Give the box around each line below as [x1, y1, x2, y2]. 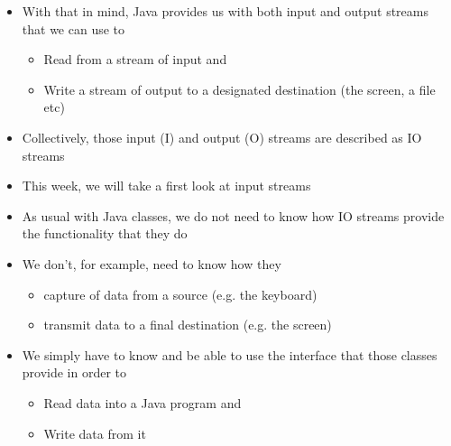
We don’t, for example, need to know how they [22, 254, 281, 273]
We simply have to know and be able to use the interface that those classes [22, 345, 437, 364]
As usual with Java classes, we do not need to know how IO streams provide [22, 206, 445, 225]
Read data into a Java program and [43, 393, 242, 412]
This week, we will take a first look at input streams [22, 176, 311, 195]
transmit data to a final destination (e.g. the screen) [43, 315, 332, 334]
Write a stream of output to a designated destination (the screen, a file [43, 79, 436, 98]
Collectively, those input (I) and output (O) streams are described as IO [22, 127, 422, 146]
